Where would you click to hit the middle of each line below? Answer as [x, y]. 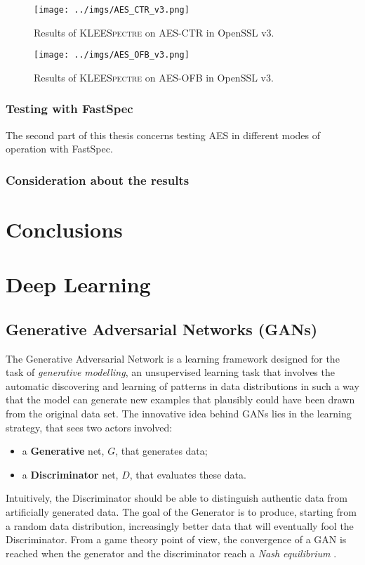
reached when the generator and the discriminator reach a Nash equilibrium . [171, 553]
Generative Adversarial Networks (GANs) [162, 329]
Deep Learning [78, 284]
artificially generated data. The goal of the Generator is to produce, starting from [181, 512]
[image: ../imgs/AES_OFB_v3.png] [112, 55]
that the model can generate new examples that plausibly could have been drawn [180, 400]
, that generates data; [161, 451]
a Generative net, [63, 451]
